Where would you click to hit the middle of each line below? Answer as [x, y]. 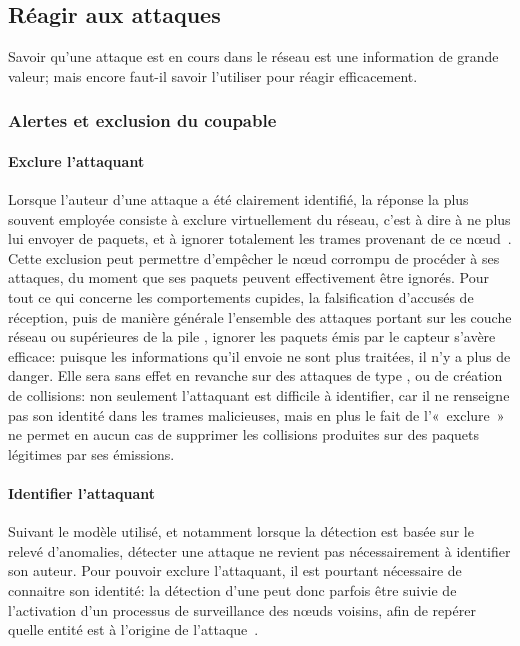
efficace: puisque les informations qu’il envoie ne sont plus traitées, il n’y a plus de [259, 355]
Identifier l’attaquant [82, 492]
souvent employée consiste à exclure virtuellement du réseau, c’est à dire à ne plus [259, 218]
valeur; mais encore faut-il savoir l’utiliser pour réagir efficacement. [213, 75]
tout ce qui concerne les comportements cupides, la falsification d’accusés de [241, 297]
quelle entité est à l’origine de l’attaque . [133, 629]
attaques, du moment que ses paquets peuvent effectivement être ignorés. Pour [248, 277]
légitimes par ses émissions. [91, 453]
